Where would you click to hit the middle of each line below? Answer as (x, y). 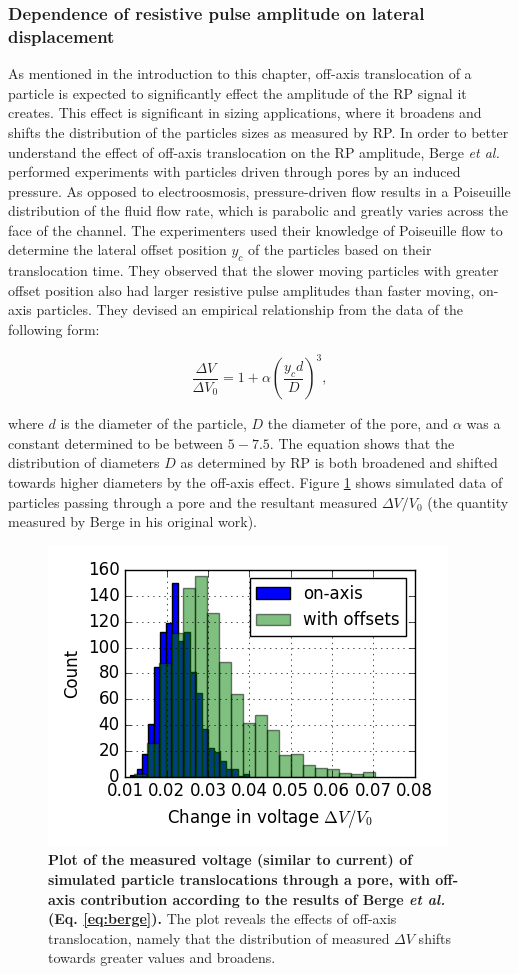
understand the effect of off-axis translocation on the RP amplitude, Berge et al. (254, 151)
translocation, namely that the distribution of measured (219, 937)
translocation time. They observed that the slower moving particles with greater (253, 270)
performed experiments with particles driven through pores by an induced (234, 171)
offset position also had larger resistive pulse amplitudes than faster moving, (241, 289)
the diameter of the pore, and (358, 423)
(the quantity (468, 501)
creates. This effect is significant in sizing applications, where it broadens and (245, 112)
